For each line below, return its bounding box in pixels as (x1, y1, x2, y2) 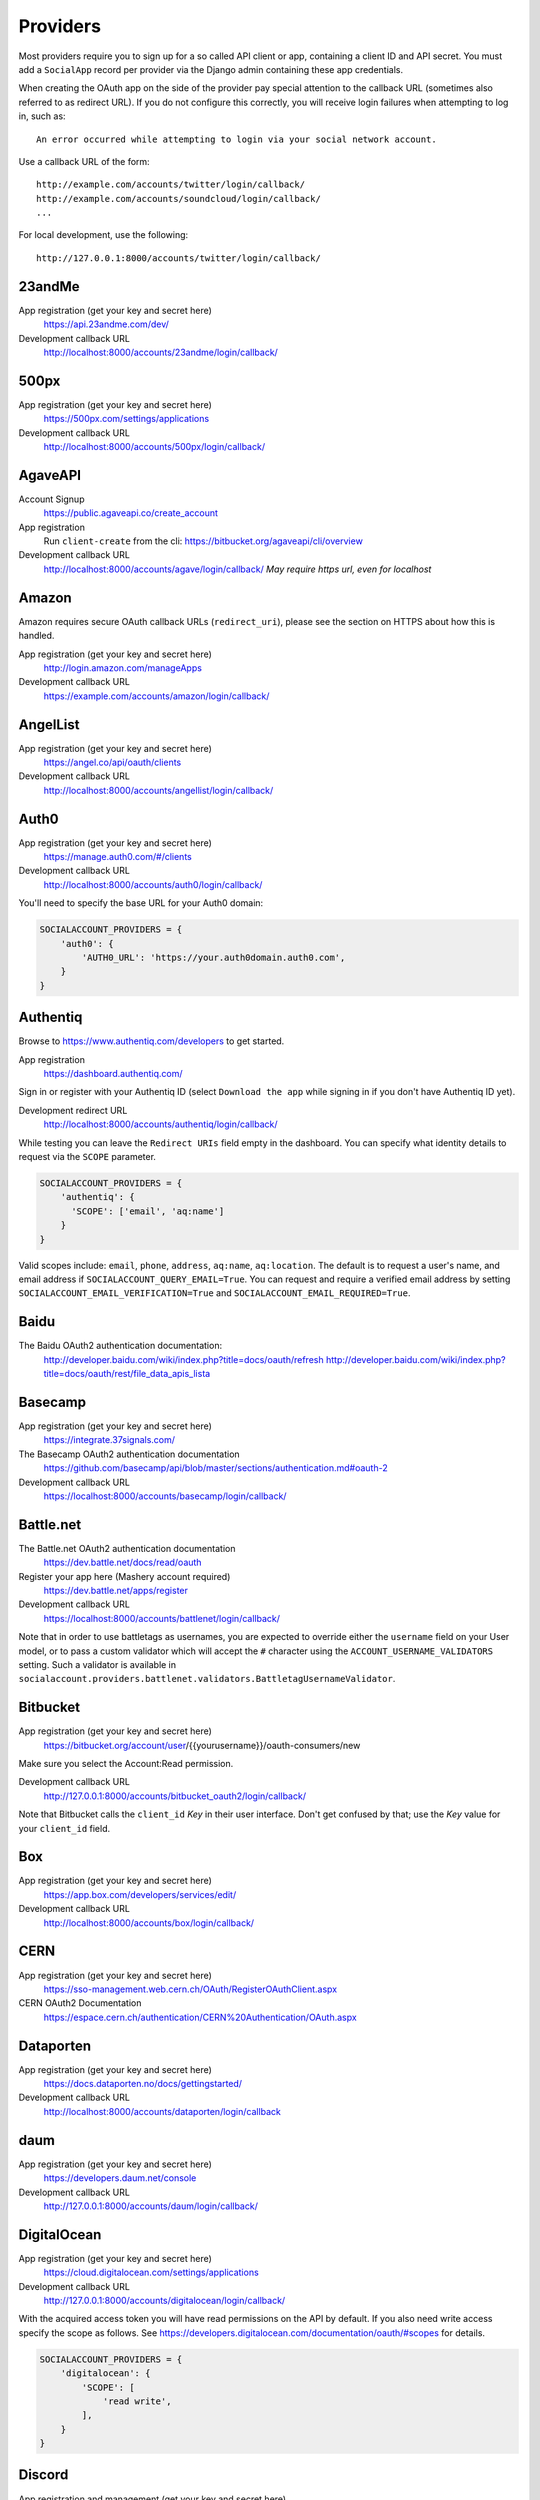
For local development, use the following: (18, 229, 189, 241)
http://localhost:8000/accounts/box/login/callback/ (43, 1916, 255, 1929)
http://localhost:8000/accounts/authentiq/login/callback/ (43, 1118, 279, 1130)
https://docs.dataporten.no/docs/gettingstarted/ (43, 2078, 243, 2090)
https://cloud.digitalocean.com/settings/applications (43, 2266, 259, 2279)
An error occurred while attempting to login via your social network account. (36, 133, 437, 145)
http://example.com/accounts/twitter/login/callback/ (36, 179, 305, 190)
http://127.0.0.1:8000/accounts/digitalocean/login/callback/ (43, 2294, 286, 2306)
